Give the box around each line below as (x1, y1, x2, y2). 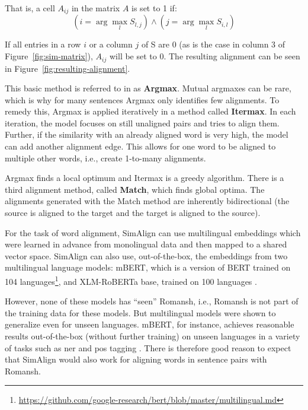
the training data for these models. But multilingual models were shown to (5, 306, 276, 319)
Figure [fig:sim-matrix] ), (5, 50, 93, 62)
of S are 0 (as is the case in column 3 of (141, 38, 285, 50)
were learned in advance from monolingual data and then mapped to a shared (5, 238, 287, 250)
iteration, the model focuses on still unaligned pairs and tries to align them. (5, 116, 280, 129)
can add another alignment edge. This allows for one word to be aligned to (5, 140, 276, 152)
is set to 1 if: (131, 2, 177, 14)
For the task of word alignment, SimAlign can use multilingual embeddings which (5, 226, 301, 239)
